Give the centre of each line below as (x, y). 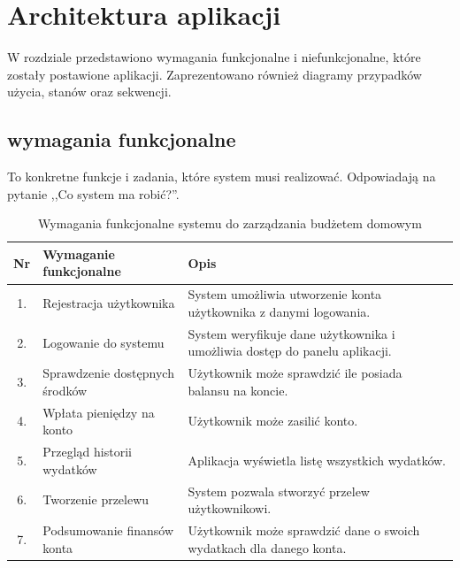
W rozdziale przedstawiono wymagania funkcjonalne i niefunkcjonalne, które (214, 57)
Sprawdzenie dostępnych (108, 373)
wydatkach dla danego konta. (267, 547)
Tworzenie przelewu (96, 499)
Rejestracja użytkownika (109, 303)
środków (65, 390)
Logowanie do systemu (103, 342)
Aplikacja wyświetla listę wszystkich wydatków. (317, 460)
